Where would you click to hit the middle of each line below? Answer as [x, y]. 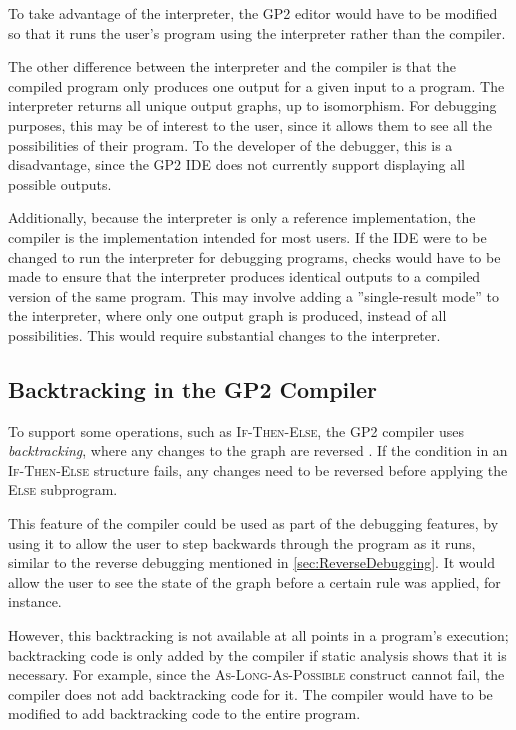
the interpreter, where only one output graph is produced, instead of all [227, 315]
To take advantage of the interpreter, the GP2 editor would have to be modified [253, 13]
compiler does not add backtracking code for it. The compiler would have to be [250, 693]
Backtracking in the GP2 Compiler [193, 388]
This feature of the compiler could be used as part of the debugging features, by [253, 523]
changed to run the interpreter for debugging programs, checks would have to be [254, 256]
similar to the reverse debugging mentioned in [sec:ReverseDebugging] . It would [251, 562]
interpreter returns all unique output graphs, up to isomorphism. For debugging [252, 105]
